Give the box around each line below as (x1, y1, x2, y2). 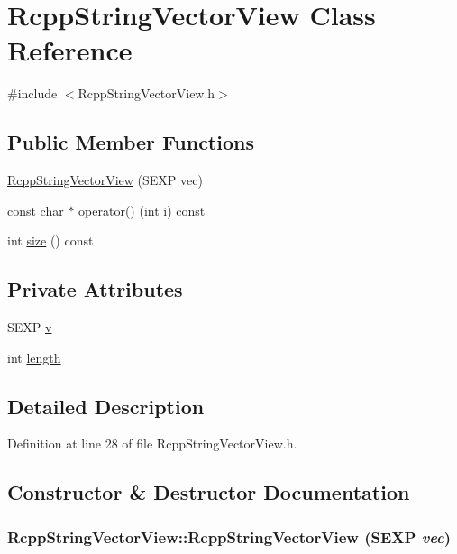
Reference (7, 32, 133, 69)
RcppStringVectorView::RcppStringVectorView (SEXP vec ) (7, 525, 452, 548)
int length (7, 347, 61, 366)
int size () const (7, 231, 94, 250)
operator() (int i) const (78, 200, 206, 219)
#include (7, 84, 58, 103)
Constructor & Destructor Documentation (7, 478, 410, 506)
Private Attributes (7, 275, 183, 303)
